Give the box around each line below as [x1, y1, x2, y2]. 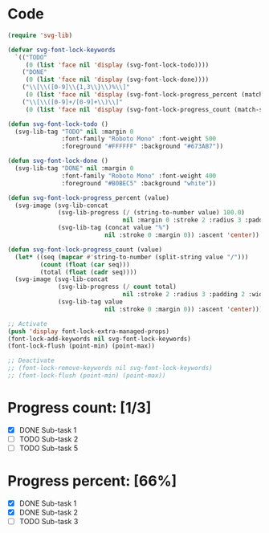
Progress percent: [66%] [7, 472, 177, 490]
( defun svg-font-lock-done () [7, 157, 109, 165]
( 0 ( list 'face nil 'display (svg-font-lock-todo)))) [25, 61, 210, 69]
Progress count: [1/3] [7, 399, 152, 417]
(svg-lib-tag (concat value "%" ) [58, 224, 170, 232]
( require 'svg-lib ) [7, 31, 73, 39]
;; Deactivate [7, 356, 55, 365]
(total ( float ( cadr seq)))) [39, 268, 137, 276]
